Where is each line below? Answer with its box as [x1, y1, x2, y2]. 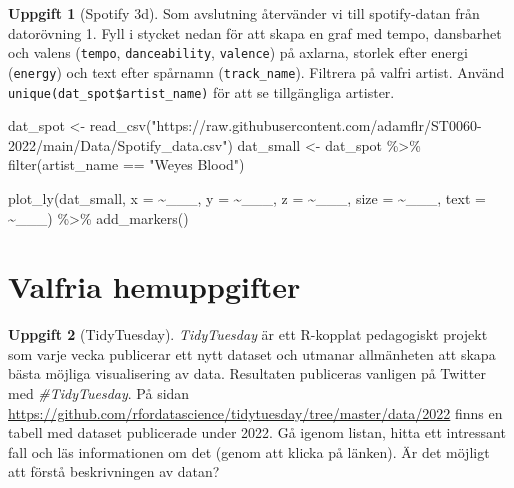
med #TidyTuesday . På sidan [8, 383, 190, 404]
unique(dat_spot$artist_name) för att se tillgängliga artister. [8, 81, 395, 102]
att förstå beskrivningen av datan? [8, 461, 220, 482]
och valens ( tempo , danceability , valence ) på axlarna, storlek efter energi [8, 42, 468, 63]
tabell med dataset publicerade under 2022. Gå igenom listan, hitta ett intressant [8, 422, 506, 443]
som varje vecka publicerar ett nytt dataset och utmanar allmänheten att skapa [8, 343, 496, 364]
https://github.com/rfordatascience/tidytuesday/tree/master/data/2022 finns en [8, 402, 503, 423]
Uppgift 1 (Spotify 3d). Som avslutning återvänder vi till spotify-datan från [8, 3, 480, 23]
